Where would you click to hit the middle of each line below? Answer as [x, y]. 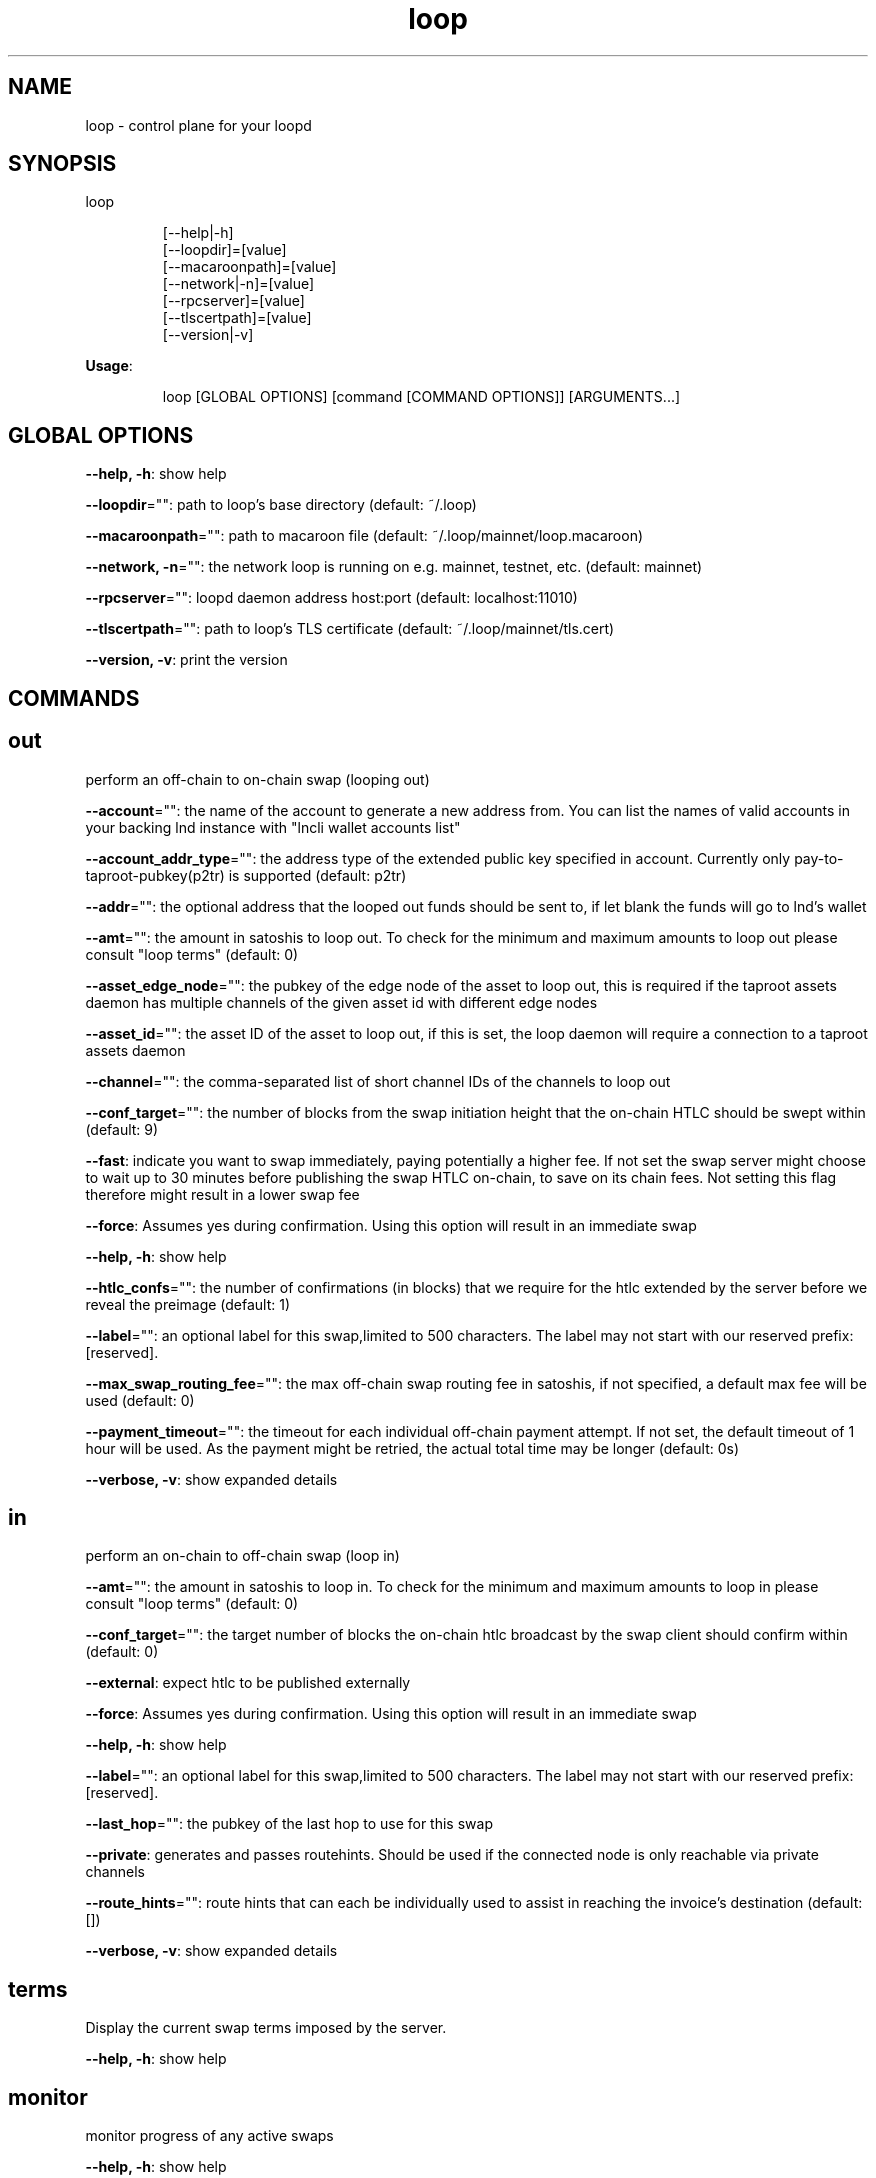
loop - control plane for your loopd [198, 125]
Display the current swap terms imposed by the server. [266, 2028]
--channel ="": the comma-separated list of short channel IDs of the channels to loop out [378, 1081]
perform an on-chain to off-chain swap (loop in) [242, 1556]
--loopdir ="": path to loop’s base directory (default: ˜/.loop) [281, 505]
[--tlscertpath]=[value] [237, 318]
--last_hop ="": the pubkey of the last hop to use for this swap [289, 1824]
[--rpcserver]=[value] [233, 301]
